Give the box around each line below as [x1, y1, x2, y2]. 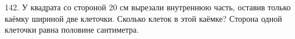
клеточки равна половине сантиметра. [5, 24, 139, 36]
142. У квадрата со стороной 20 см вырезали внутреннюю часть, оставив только [5, 1, 291, 13]
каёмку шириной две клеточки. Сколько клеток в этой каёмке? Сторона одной [5, 12, 282, 24]
